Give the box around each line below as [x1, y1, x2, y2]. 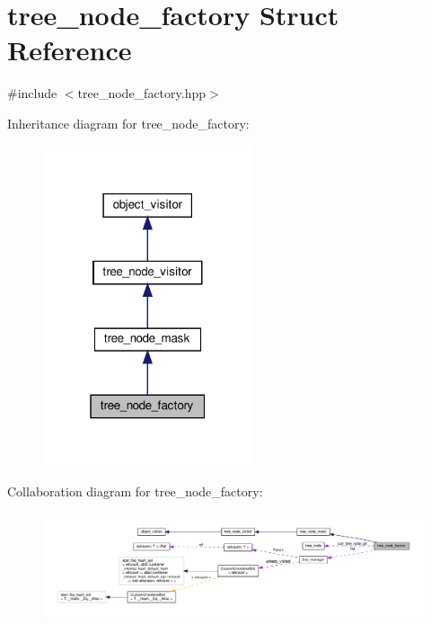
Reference [7, 31, 132, 68]
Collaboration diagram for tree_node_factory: [7, 482, 263, 501]
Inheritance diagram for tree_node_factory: [7, 113, 250, 132]
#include [7, 84, 57, 103]
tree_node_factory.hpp [77, 84, 207, 103]
